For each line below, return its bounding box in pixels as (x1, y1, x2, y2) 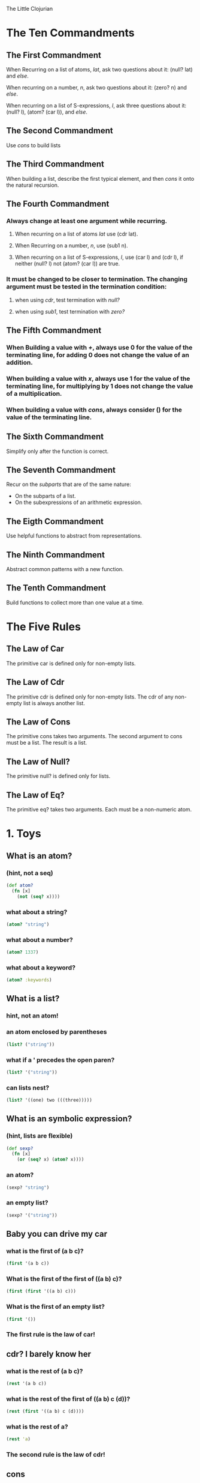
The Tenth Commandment (6, 583, 107, 593)
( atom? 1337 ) (6, 949, 39, 956)
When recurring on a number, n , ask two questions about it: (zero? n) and (6, 84, 187, 91)
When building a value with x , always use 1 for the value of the (6, 374, 190, 383)
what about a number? (6, 935, 73, 944)
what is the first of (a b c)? (6, 1246, 84, 1255)
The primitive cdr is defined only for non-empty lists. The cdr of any (6, 693, 174, 700)
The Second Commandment (6, 126, 114, 136)
